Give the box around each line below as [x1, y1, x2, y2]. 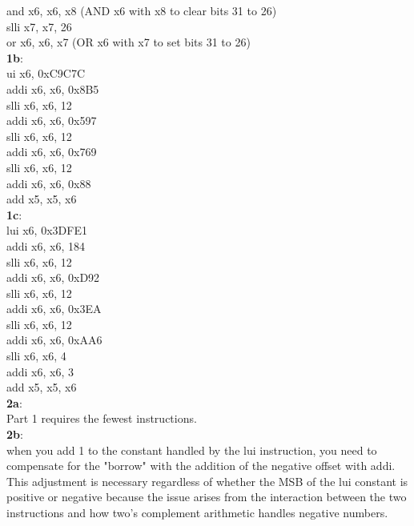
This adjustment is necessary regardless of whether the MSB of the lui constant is [6, 472, 408, 489]
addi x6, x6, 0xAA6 [6, 331, 102, 348]
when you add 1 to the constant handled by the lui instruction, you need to [6, 441, 377, 458]
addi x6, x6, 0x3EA [6, 300, 102, 317]
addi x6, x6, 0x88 [6, 175, 91, 191]
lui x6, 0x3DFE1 [6, 222, 87, 239]
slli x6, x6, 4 [6, 347, 66, 364]
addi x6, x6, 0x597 [6, 112, 97, 129]
